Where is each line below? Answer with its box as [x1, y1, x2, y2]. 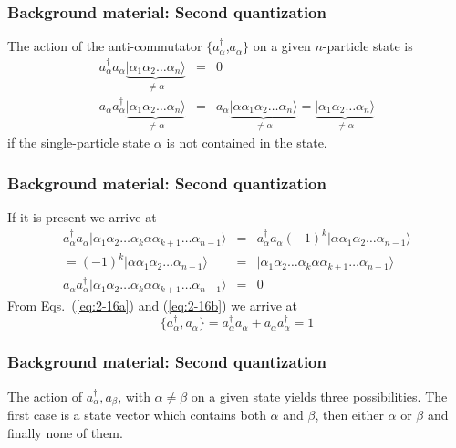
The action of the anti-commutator [7, 36, 202, 56]
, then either [315, 405, 384, 423]
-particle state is [322, 36, 413, 56]
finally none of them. [7, 423, 123, 442]
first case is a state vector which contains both [7, 405, 266, 423]
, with [118, 386, 150, 405]
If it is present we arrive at [7, 208, 157, 227]
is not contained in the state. [166, 133, 327, 152]
